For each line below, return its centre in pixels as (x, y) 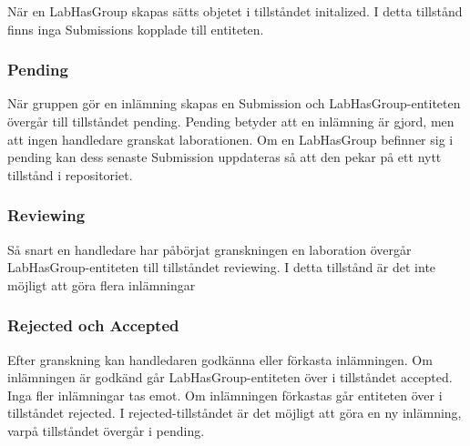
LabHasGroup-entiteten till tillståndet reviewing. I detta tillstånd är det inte (222, 267)
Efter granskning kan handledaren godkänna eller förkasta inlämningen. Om (220, 359)
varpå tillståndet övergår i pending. (106, 430)
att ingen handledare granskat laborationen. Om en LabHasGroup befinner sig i (230, 139)
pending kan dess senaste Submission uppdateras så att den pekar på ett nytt (225, 157)
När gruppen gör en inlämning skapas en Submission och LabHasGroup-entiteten (234, 103)
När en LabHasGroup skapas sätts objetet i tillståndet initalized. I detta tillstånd (235, 11)
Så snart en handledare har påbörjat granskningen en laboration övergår (209, 249)
